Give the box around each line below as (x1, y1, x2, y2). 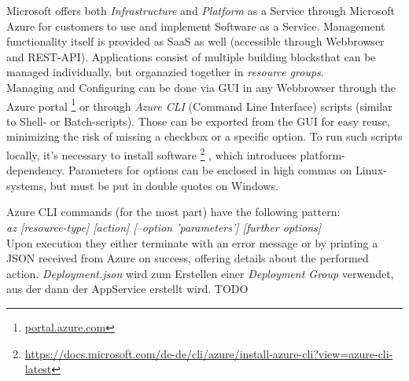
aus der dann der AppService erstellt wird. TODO (6, 280, 249, 297)
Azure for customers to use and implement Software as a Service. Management (6, 17, 385, 34)
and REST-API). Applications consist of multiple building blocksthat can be (6, 48, 376, 64)
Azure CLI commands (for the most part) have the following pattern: (6, 203, 341, 220)
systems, (6, 177, 47, 193)
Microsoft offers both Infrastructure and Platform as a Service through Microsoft (6, 2, 396, 18)
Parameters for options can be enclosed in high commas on (68, 162, 352, 178)
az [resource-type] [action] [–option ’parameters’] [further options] (6, 219, 322, 236)
